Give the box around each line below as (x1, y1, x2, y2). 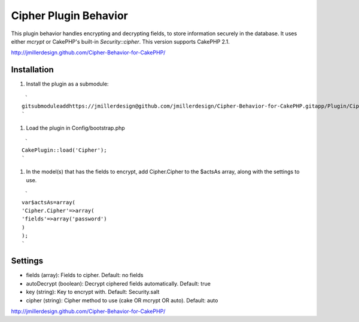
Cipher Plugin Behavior (11, 9, 128, 22)
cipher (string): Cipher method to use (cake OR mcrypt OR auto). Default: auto (26, 296, 218, 304)
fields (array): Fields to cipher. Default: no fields (26, 272, 144, 279)
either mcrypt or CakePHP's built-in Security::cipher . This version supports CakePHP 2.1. (11, 38, 230, 45)
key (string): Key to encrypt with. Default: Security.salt (26, 289, 160, 296)
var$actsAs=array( (22, 199, 76, 206)
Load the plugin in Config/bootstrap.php (26, 124, 125, 131)
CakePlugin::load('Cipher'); (22, 146, 107, 154)
